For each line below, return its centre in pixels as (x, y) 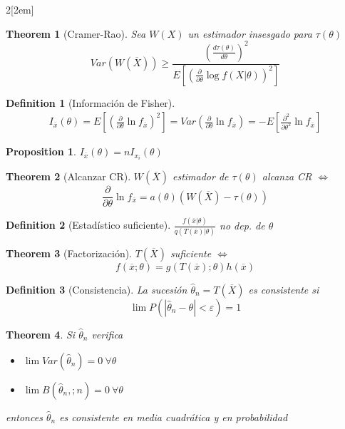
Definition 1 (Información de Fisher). (91, 102)
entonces (24, 417)
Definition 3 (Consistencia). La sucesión (97, 289)
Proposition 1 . (41, 151)
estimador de (200, 176)
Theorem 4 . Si (41, 334)
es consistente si (284, 289)
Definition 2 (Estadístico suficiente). (88, 225)
